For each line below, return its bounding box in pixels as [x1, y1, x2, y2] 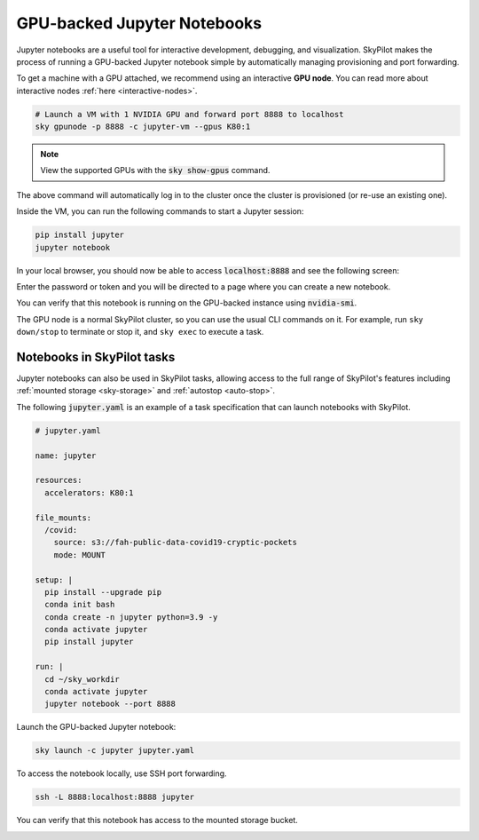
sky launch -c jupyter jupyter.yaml [35, 746, 195, 756]
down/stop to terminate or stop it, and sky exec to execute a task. [16, 327, 264, 337]
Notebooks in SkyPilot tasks [16, 349, 176, 364]
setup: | [35, 575, 74, 585]
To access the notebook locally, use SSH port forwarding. [16, 768, 227, 779]
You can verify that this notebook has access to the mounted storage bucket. [16, 815, 299, 826]
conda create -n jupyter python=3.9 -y [44, 612, 218, 622]
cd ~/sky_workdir [44, 674, 120, 684]
